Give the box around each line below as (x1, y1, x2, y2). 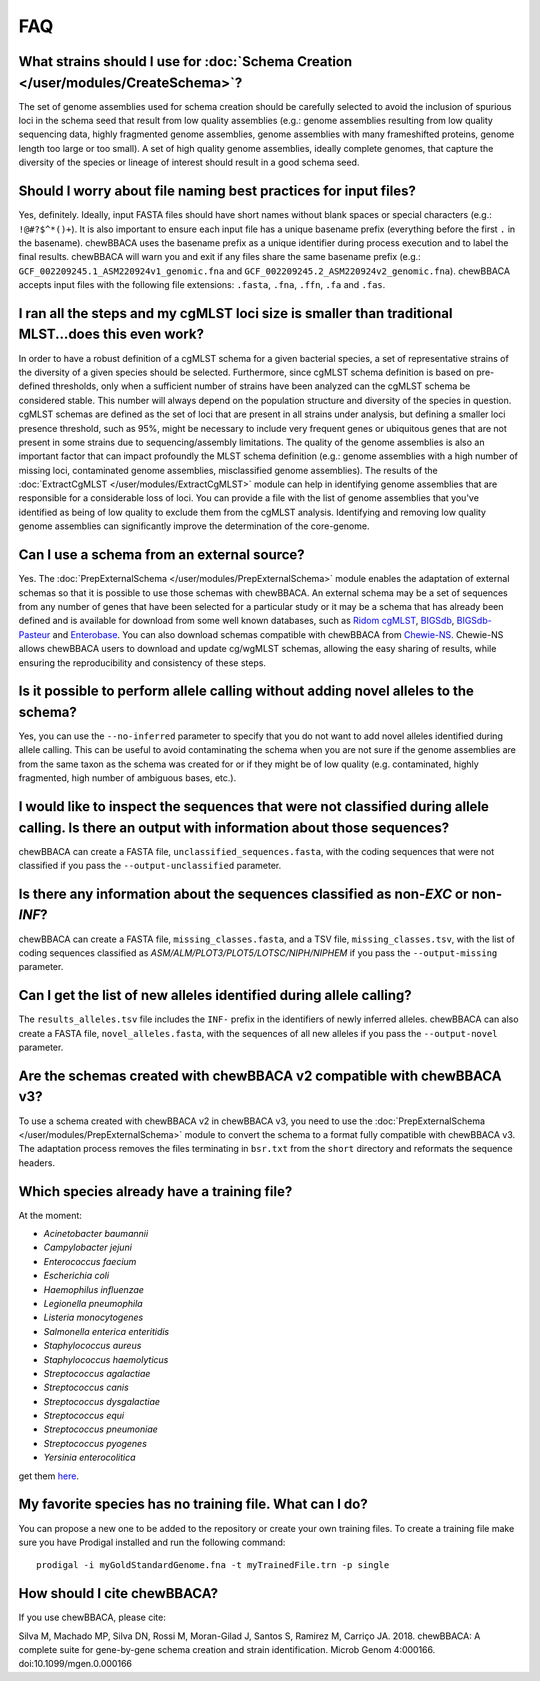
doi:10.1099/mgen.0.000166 (18, 1658, 132, 1670)
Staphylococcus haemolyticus (43, 1353, 169, 1365)
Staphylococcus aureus (43, 1340, 142, 1352)
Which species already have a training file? (18, 1183, 293, 1200)
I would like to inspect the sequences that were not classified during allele (18, 798, 490, 815)
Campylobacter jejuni (43, 1241, 132, 1254)
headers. (18, 1156, 55, 1169)
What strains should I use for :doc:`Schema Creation (18, 53, 353, 70)
